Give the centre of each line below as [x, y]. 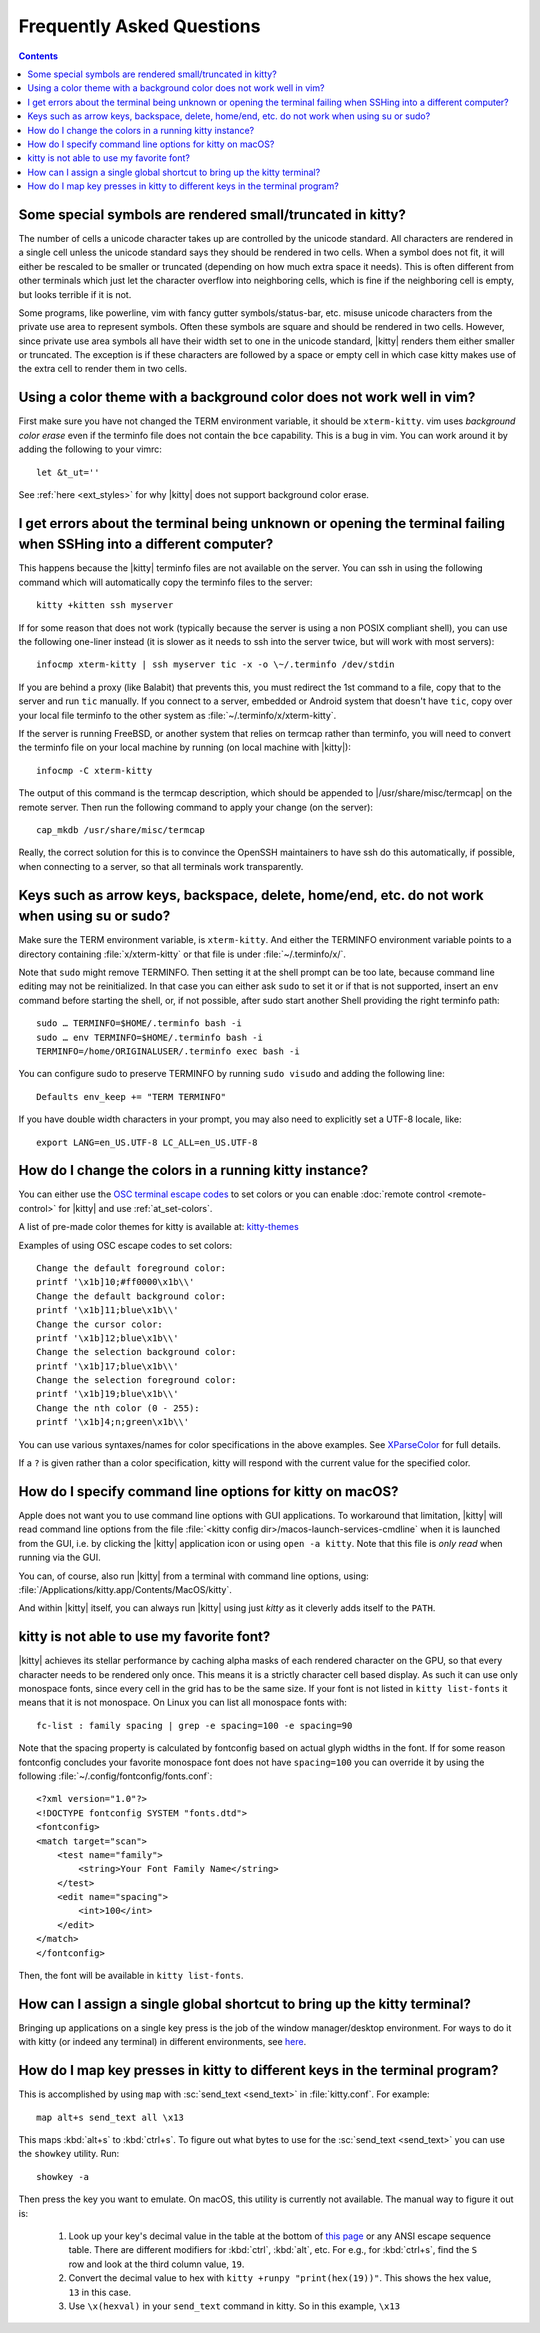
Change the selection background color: [136, 1352]
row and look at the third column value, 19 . [156, 2264]
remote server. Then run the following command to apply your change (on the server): [196, 807]
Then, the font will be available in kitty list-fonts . [131, 1976]
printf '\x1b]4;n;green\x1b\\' [113, 1422]
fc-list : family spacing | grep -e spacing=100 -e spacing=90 [194, 1725]
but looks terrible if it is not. [75, 294]
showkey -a [63, 2176]
